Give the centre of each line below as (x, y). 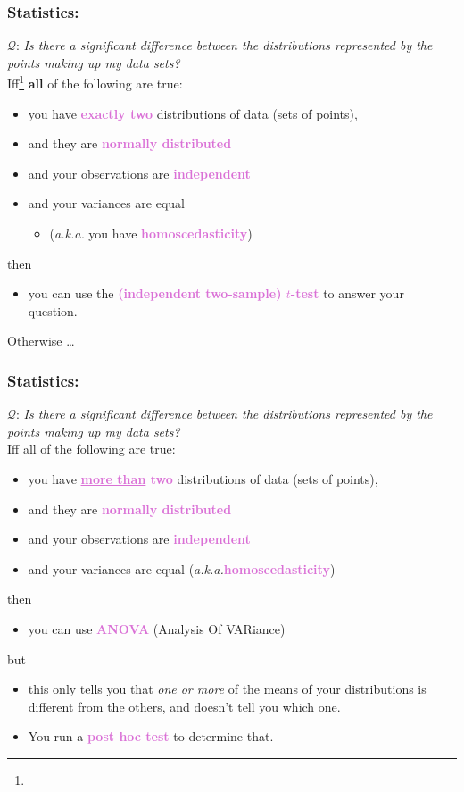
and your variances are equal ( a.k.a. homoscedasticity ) (182, 568)
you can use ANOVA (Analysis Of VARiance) (157, 628)
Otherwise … (41, 341)
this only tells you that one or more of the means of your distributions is (227, 689)
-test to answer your (347, 293)
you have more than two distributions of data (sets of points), (203, 479)
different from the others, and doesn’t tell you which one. (184, 706)
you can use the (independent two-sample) (155, 293)
